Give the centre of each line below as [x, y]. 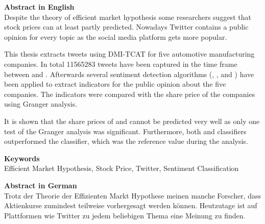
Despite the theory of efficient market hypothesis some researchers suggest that [128, 17]
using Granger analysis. [41, 104]
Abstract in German [41, 185]
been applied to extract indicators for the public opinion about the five [115, 84]
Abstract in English [39, 7]
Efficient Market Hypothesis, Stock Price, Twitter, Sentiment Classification [122, 168]
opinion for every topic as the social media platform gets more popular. [116, 36]
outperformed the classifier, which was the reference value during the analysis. [126, 141]
